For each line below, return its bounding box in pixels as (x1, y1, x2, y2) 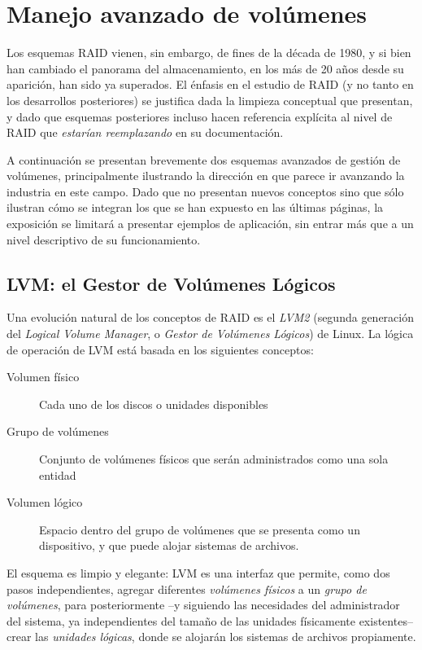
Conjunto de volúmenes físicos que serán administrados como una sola (39, 450, 389, 468)
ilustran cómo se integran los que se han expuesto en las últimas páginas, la (7, 199, 384, 216)
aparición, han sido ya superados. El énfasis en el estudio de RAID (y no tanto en (7, 76, 414, 93)
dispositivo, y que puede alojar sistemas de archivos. (39, 537, 299, 554)
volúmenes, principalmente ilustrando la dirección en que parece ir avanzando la (7, 167, 405, 184)
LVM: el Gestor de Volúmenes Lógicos (7, 270, 336, 296)
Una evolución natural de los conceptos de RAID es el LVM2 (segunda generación (7, 309, 414, 326)
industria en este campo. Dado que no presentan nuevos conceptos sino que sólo (7, 182, 404, 200)
